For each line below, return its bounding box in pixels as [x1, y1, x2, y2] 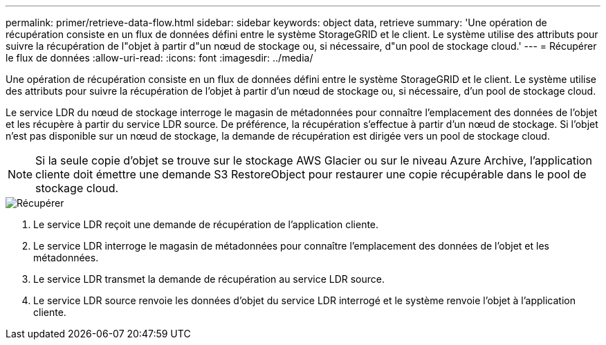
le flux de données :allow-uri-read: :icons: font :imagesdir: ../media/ [6, 52, 313, 64]
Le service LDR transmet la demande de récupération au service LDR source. [33, 273, 385, 285]
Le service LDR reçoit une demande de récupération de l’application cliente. [33, 218, 379, 230]
